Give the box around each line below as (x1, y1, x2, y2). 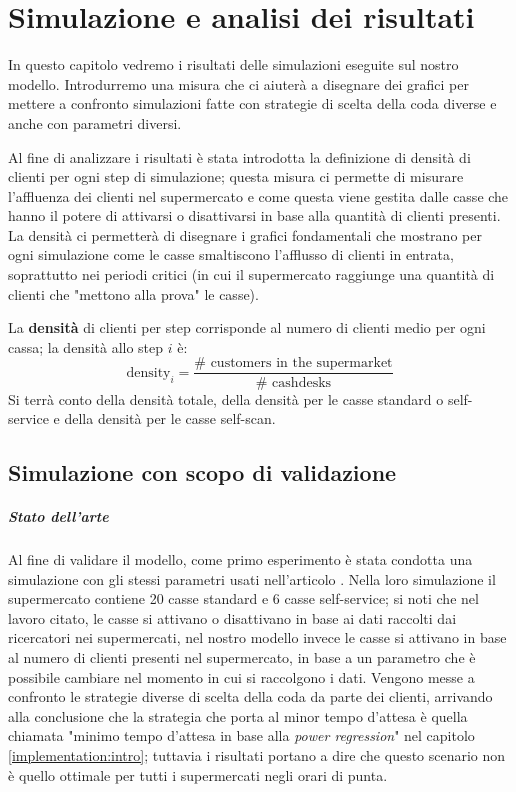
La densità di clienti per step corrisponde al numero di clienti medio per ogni (8, 317, 486, 338)
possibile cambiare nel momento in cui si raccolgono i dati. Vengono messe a (8, 666, 475, 687)
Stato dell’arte (8, 506, 109, 527)
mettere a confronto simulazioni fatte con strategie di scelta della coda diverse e (8, 93, 497, 114)
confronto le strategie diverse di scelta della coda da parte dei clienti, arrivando (8, 686, 493, 707)
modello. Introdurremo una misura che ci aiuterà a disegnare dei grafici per (8, 73, 469, 94)
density (126, 365, 171, 380)
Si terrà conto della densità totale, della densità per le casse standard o (8, 388, 444, 409)
